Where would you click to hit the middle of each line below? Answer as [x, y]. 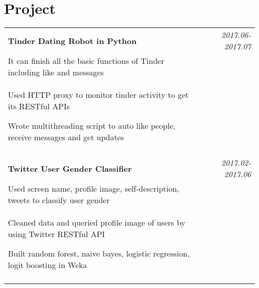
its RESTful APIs [39, 106]
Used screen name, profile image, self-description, [94, 189]
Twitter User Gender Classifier [70, 168]
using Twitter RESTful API [57, 234]
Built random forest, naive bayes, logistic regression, [99, 254]
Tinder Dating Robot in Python [72, 40]
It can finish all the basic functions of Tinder [86, 61]
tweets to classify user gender [59, 200]
